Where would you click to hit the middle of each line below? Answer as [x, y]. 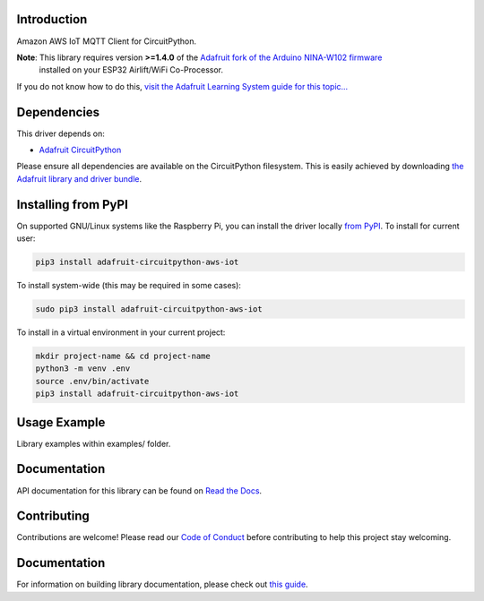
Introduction [52, 19]
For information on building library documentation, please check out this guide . [162, 584]
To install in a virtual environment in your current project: [121, 332]
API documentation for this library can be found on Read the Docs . [139, 490]
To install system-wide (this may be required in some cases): [129, 286]
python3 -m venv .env [83, 369]
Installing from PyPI [73, 205]
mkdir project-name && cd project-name [123, 356]
